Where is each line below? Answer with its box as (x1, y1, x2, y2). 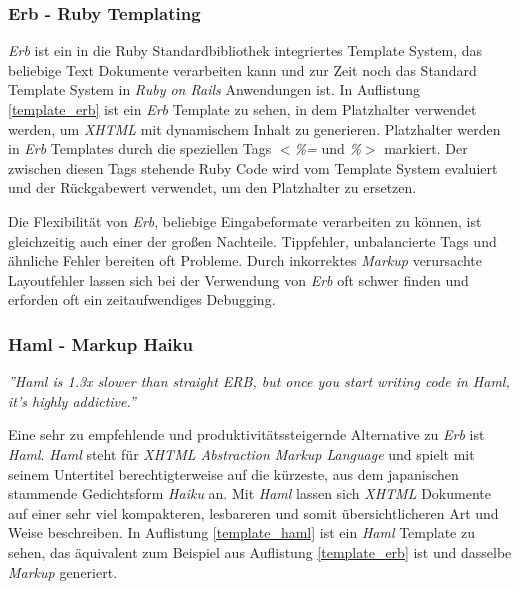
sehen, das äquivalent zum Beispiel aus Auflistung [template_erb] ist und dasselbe (8, 541, 512, 562)
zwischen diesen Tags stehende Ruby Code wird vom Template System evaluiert (8, 157, 498, 178)
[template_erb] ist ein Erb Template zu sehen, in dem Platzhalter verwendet (8, 99, 477, 119)
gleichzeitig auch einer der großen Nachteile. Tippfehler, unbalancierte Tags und (8, 230, 497, 251)
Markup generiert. (8, 561, 118, 582)
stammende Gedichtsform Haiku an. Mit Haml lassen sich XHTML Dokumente (8, 483, 491, 504)
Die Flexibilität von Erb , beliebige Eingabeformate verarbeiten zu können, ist (8, 210, 482, 231)
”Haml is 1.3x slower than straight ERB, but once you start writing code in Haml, (8, 371, 510, 392)
